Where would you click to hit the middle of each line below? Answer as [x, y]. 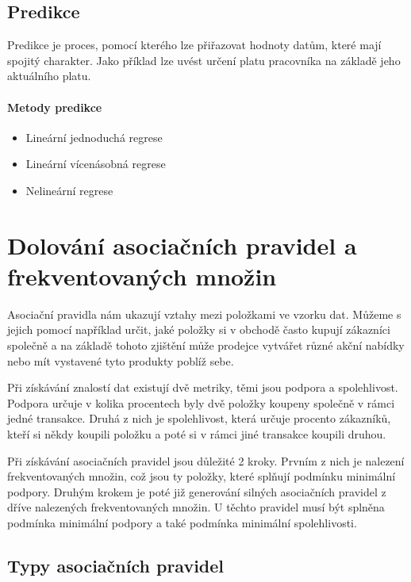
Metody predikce [55, 107]
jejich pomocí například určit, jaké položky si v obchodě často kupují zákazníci [199, 329]
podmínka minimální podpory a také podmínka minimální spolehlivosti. [182, 523]
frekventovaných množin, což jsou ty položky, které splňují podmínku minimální [202, 476]
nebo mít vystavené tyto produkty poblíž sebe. [121, 360]
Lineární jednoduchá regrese [94, 137]
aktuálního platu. [49, 76]
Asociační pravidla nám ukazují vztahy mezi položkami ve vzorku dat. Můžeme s [204, 314]
